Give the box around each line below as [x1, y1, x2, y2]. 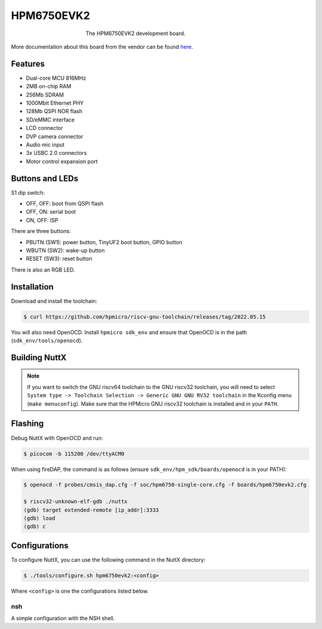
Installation [11, 282, 54, 292]
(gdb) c [23, 523, 46, 530]
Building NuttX [11, 352, 67, 363]
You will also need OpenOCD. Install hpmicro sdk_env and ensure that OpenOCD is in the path [11, 328, 247, 336]
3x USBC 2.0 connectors [26, 150, 87, 157]
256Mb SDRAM [26, 91, 64, 98]
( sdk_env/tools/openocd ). [11, 337, 83, 344]
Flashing [11, 419, 44, 429]
